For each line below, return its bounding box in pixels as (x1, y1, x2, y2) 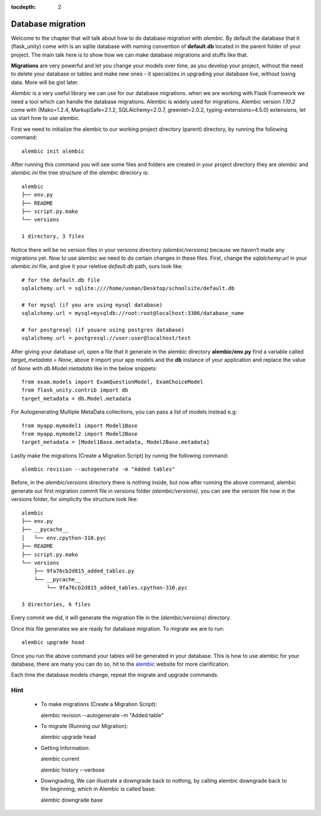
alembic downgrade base (40, 796, 103, 804)
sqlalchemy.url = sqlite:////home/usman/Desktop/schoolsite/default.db (21, 285, 235, 292)
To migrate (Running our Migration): (40, 723, 128, 730)
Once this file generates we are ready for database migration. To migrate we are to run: (11, 625, 225, 632)
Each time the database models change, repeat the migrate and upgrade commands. (11, 672, 219, 679)
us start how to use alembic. (11, 115, 80, 122)
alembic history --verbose (40, 766, 105, 773)
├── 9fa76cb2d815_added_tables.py (33, 568, 135, 575)
